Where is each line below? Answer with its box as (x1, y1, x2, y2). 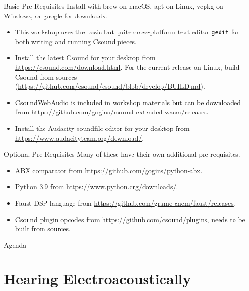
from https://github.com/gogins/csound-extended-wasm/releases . (15, 107, 209, 117)
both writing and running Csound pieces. (15, 36, 137, 46)
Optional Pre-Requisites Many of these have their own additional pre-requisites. (4, 149, 240, 159)
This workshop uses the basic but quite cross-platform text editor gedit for (15, 27, 239, 37)
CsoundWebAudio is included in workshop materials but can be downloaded (15, 97, 241, 107)
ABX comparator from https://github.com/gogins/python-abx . (15, 165, 203, 175)
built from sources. (15, 224, 71, 234)
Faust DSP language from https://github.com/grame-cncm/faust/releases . (15, 197, 235, 208)
